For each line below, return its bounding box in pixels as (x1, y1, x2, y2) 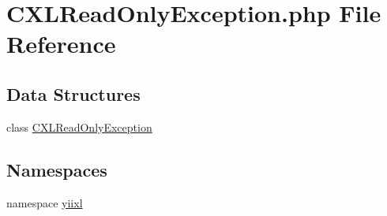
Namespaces (6, 157, 107, 181)
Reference (6, 28, 116, 60)
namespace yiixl (6, 194, 83, 210)
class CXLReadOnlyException (6, 118, 152, 135)
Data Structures (6, 81, 141, 106)
